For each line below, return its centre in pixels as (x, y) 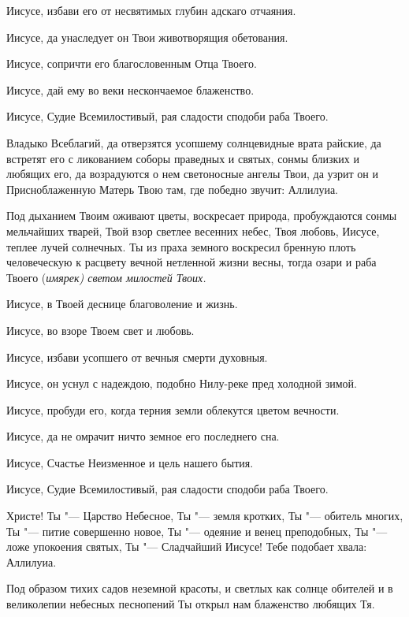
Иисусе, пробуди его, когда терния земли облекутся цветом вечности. (173, 409)
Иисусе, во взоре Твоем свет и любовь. (100, 330)
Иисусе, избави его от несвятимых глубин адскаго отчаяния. (151, 10)
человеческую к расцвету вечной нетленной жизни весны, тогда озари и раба (191, 262)
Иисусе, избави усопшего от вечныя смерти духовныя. (137, 357)
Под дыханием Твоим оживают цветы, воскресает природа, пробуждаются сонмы (202, 216)
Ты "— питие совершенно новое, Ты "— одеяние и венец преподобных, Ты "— (197, 531)
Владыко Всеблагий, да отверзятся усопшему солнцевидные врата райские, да (194, 142)
